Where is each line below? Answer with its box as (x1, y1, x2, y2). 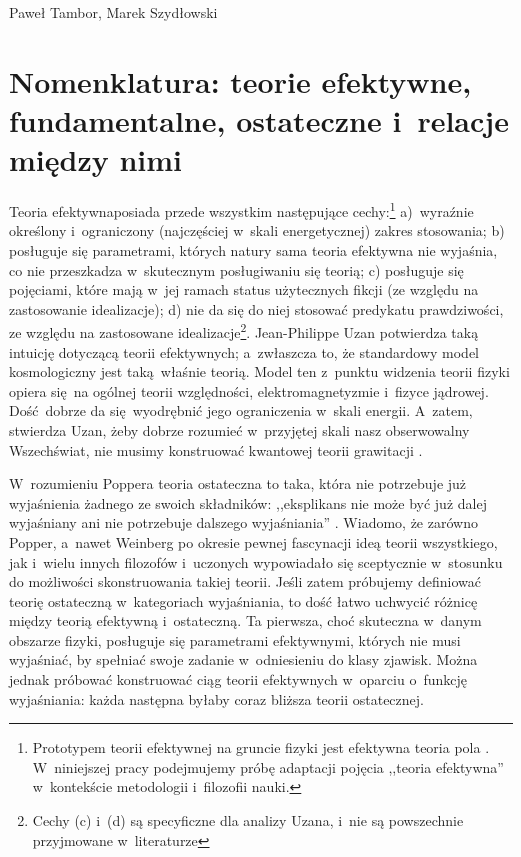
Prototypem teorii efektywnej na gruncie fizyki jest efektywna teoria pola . (32, 737, 490, 758)
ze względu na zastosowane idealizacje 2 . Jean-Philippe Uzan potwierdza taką (9, 319, 479, 342)
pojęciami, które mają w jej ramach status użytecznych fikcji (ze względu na (9, 279, 479, 300)
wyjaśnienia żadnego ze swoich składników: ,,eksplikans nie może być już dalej (9, 492, 487, 513)
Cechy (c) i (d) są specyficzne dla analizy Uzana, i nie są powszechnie (32, 810, 464, 831)
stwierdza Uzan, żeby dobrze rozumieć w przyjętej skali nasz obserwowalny (9, 419, 470, 440)
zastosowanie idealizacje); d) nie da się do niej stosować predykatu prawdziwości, (9, 298, 504, 319)
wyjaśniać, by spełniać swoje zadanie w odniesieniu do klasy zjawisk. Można (9, 649, 478, 670)
